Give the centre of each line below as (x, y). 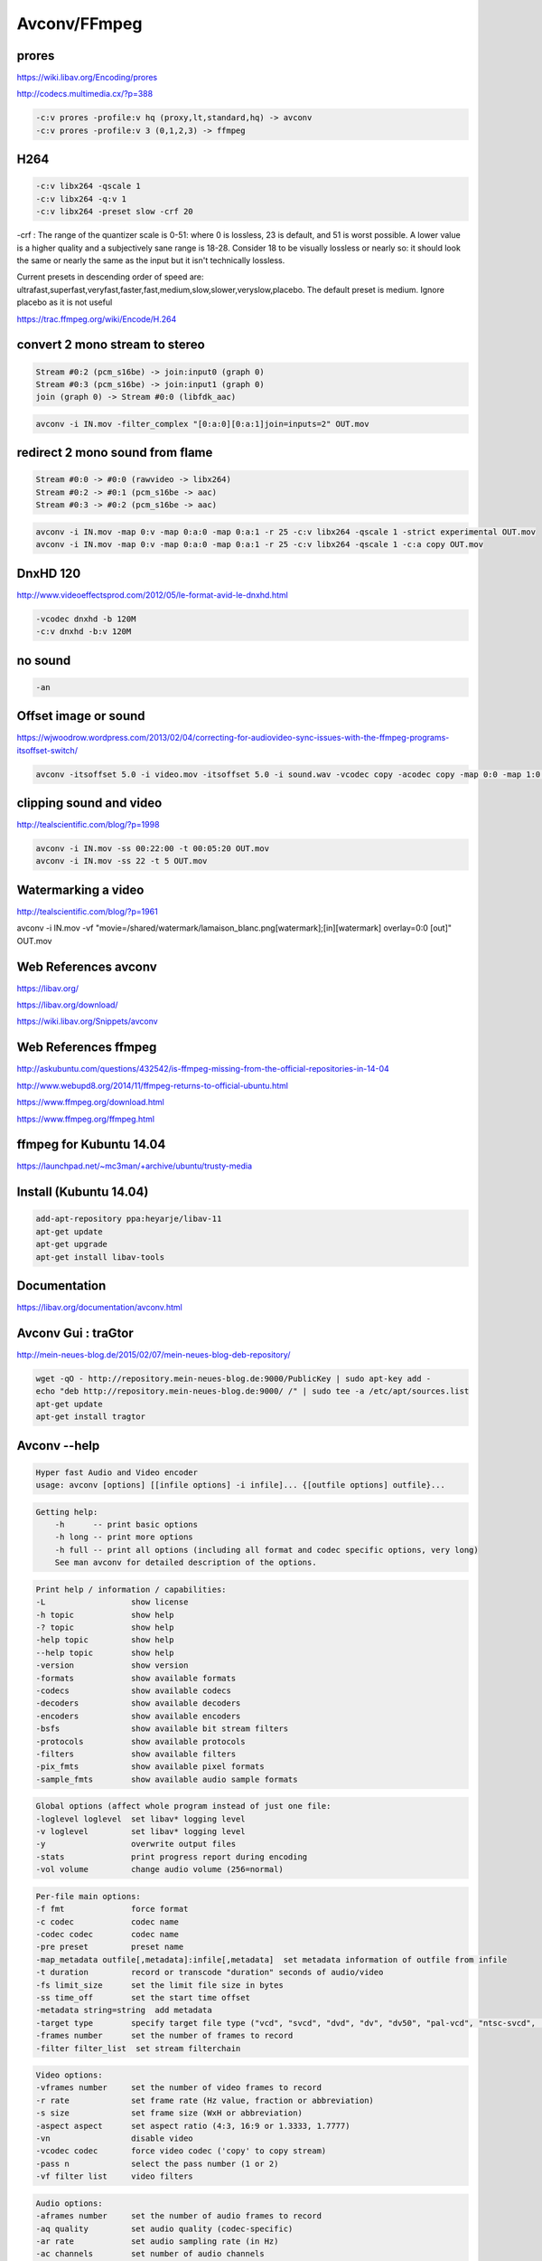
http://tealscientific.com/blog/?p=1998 (88, 825)
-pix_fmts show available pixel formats (150, 1767)
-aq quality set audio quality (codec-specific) (164, 2228)
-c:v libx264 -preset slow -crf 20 (114, 212)
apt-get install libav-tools (100, 1257)
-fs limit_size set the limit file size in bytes (159, 1985)
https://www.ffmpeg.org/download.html (90, 1102)
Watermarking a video (80, 889)
